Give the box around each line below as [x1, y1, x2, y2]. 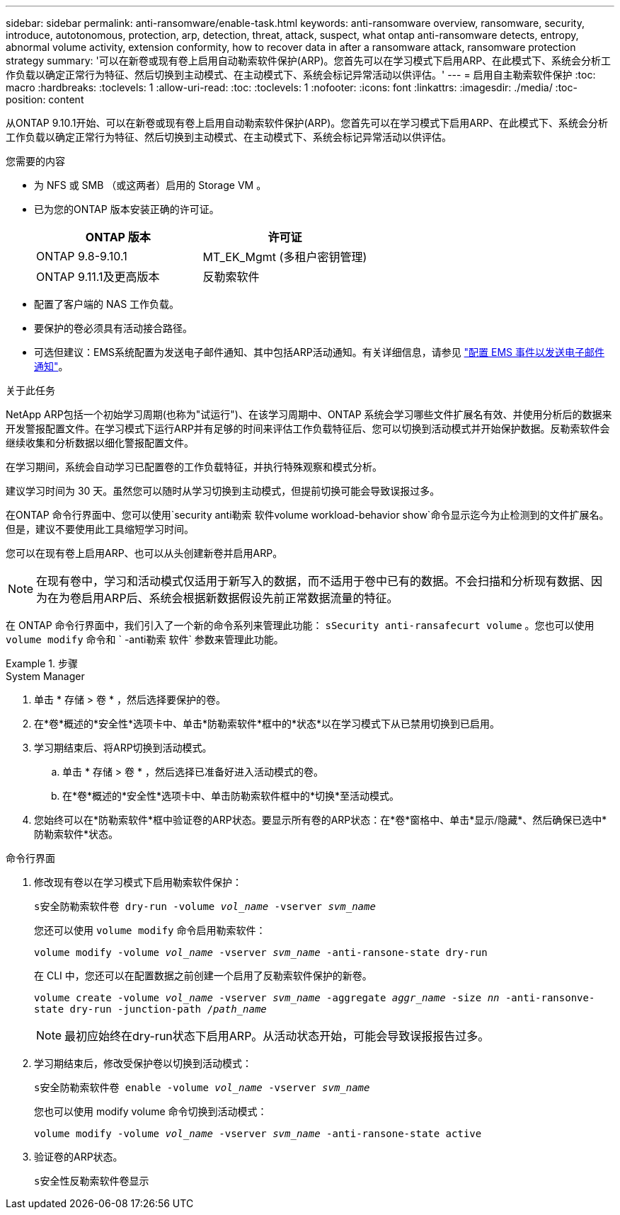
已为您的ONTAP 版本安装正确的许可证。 [34, 203, 219, 215]
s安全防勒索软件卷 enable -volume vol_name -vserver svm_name [34, 1082, 370, 1093]
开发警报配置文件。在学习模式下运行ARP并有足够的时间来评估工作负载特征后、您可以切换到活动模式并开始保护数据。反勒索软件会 [6, 422, 610, 434]
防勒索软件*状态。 [34, 828, 119, 840]
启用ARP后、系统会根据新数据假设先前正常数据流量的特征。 [81, 591, 398, 605]
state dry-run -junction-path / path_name [34, 1003, 267, 1015]
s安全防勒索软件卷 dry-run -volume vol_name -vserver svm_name [34, 901, 376, 912]
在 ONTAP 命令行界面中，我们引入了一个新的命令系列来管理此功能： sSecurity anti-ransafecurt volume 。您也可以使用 [6, 619, 595, 631]
